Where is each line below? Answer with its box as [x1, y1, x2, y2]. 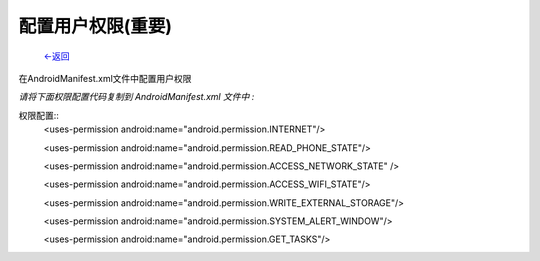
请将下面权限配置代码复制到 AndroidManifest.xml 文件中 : [18, 91, 255, 103]
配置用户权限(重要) [18, 15, 173, 37]
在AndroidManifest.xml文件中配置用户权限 [18, 72, 192, 84]
